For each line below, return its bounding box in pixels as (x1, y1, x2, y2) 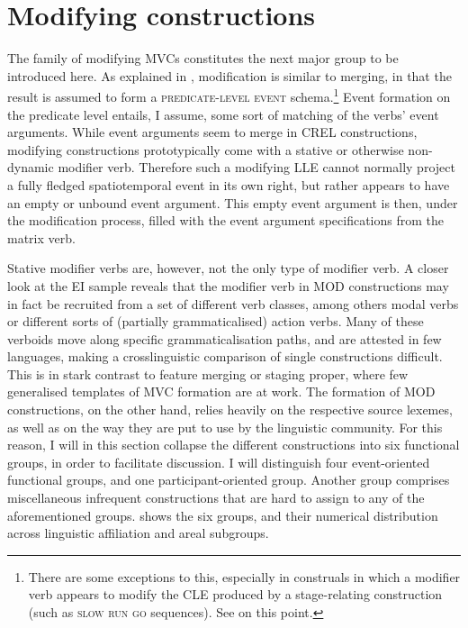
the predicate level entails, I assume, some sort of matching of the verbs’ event (7, 105, 439, 123)
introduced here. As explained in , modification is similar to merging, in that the (7, 66, 452, 85)
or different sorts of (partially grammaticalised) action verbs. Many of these (7, 312, 424, 331)
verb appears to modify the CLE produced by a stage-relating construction (28, 585, 443, 604)
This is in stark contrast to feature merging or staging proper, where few (7, 364, 409, 383)
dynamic (7, 158, 54, 177)
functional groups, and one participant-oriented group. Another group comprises (7, 470, 450, 489)
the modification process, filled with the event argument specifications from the (7, 211, 444, 230)
